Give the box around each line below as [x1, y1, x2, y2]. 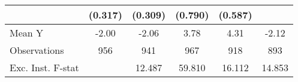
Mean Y [10, 26, 44, 40]
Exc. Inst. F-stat [10, 60, 79, 74]
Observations [10, 43, 64, 57]
